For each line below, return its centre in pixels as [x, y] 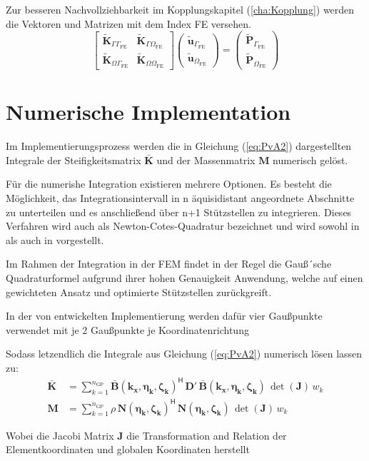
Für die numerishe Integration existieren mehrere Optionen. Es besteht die [169, 184]
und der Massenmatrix [206, 159]
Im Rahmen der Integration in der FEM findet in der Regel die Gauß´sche [169, 264]
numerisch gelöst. [310, 159]
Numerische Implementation [148, 112]
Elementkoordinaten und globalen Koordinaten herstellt [128, 449]
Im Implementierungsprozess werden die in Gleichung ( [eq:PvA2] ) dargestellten [179, 146]
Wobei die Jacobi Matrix [60, 435]
